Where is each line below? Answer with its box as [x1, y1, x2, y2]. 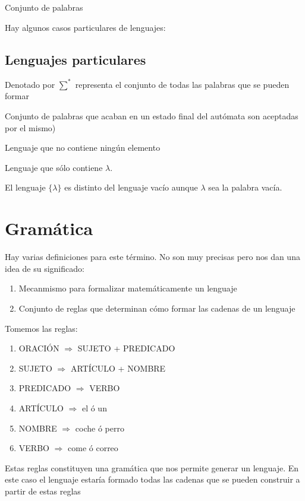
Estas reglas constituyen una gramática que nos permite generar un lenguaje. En [5, 461, 299, 474]
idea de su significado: [5, 262, 84, 274]
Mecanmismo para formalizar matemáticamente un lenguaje [18, 282, 237, 294]
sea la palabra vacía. [208, 181, 282, 194]
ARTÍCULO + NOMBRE [70, 362, 166, 374]
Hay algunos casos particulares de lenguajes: [5, 21, 166, 33]
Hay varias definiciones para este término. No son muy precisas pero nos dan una [5, 251, 300, 263]
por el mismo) [5, 121, 56, 134]
